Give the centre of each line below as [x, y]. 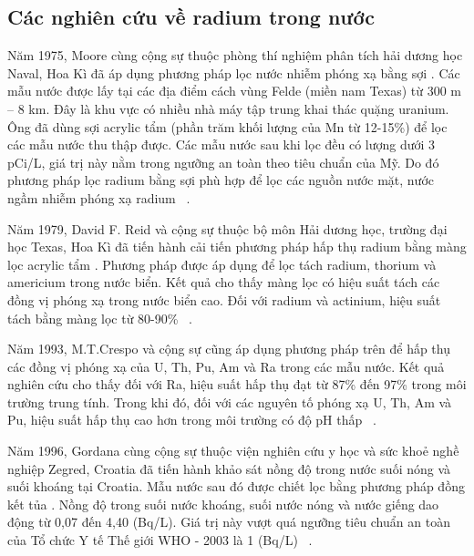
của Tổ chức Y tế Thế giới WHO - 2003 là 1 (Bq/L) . [160, 540]
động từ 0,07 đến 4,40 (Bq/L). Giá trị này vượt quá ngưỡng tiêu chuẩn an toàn [229, 522]
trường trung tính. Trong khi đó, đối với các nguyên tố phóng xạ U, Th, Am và [230, 402]
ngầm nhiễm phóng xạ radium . [99, 197]
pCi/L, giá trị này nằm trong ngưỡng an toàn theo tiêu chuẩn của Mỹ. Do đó [223, 162]
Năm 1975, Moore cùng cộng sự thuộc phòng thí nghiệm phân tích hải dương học [235, 55]
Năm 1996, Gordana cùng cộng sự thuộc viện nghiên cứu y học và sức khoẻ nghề [233, 451]
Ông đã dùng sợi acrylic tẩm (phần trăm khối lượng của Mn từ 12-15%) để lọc [227, 126]
